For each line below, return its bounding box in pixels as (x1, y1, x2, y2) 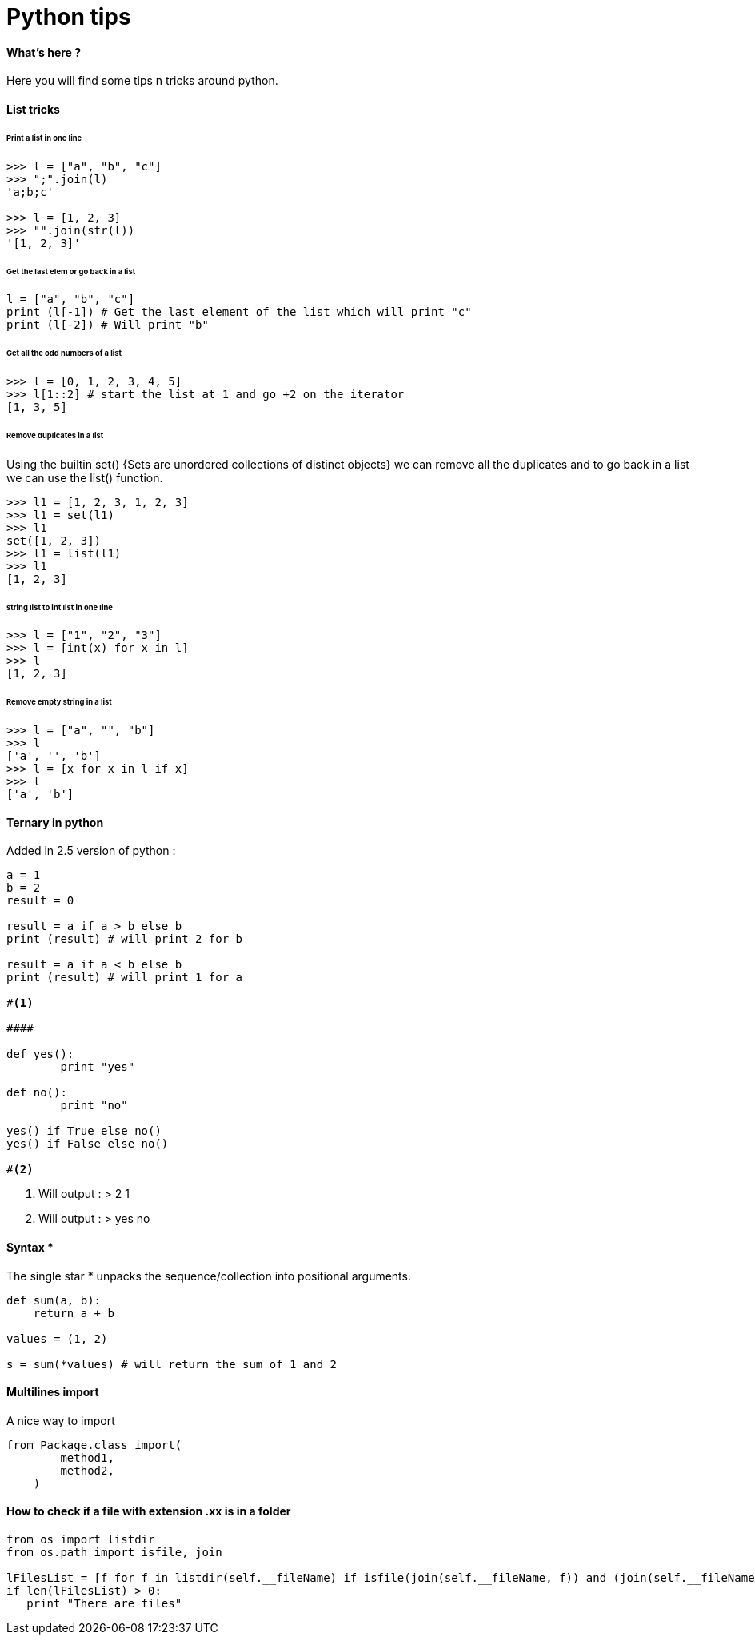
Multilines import (6, 1385, 99, 1399)
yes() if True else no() (6, 1124, 162, 1138)
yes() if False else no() (6, 1137, 169, 1151)
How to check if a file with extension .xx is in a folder (6, 1504, 291, 1519)
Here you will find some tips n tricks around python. (6, 74, 278, 88)
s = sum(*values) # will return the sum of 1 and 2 (6, 1357, 338, 1371)
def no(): (6, 1086, 67, 1100)
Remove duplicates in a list (6, 430, 104, 440)
